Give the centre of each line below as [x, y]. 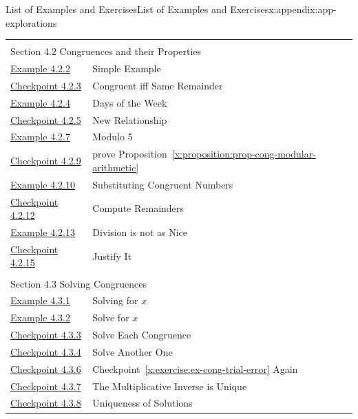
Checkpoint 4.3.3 [46, 335]
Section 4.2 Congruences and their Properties [106, 51]
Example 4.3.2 [40, 318]
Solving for [115, 300]
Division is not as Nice [140, 232]
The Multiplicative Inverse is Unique [170, 386]
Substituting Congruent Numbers [163, 184]
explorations [31, 22]
